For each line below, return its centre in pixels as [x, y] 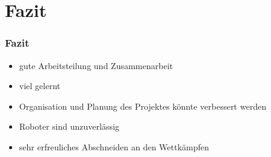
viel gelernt [40, 86]
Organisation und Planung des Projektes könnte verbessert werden [143, 106]
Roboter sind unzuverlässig [69, 126]
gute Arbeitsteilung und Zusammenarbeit [96, 65]
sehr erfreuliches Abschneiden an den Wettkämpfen [114, 146]
